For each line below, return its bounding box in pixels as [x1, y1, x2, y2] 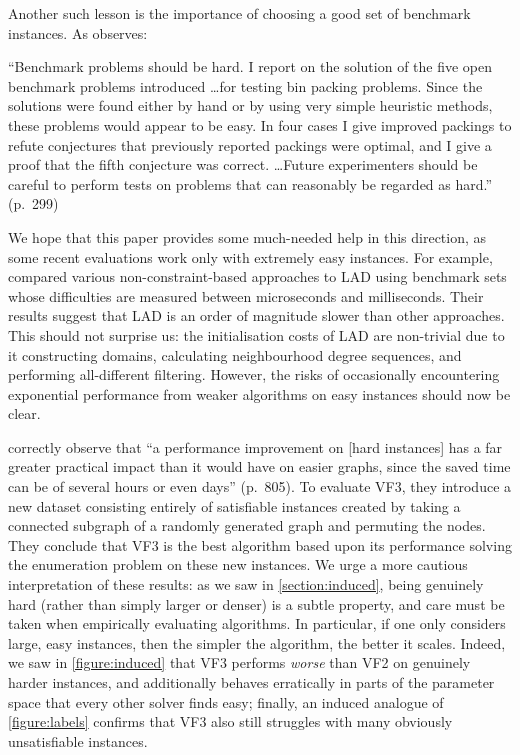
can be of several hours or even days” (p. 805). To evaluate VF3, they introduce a [8, 476, 512, 497]
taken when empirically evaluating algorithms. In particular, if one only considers [8, 613, 506, 634]
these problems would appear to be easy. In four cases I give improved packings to [8, 114, 512, 135]
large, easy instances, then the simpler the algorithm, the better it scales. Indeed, [8, 632, 506, 653]
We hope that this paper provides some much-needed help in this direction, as [8, 226, 487, 247]
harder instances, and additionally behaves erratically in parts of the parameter [8, 672, 495, 692]
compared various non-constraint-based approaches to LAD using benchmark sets [8, 266, 507, 287]
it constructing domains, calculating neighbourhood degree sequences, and [8, 344, 462, 365]
